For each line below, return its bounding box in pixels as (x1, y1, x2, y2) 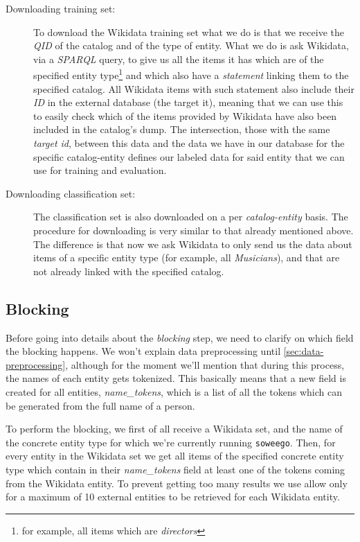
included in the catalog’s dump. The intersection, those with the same (33, 122, 330, 137)
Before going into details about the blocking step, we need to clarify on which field (6, 330, 354, 344)
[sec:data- (283, 344, 324, 358)
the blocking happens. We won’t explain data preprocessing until (6, 344, 281, 358)
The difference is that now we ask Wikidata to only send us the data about (33, 236, 352, 251)
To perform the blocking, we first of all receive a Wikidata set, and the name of (6, 421, 343, 436)
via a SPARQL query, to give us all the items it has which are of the (33, 51, 324, 66)
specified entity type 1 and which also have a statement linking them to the (33, 66, 349, 82)
